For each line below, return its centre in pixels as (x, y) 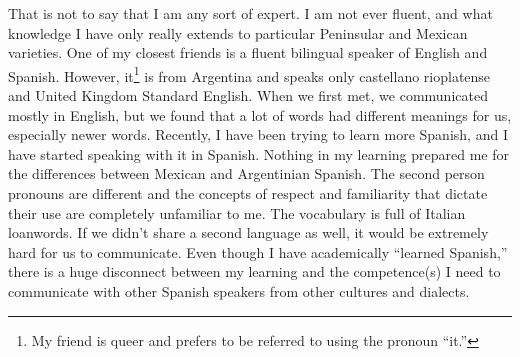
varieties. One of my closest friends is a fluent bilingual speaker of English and (248, 52)
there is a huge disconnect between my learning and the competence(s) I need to (254, 271)
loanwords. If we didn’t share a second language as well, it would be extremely (248, 232)
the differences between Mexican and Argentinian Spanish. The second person (246, 173)
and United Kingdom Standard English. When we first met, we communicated (248, 95)
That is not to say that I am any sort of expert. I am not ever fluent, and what (250, 13)
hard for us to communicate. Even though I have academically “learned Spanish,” (258, 251)
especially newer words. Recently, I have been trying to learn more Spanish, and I (258, 134)
